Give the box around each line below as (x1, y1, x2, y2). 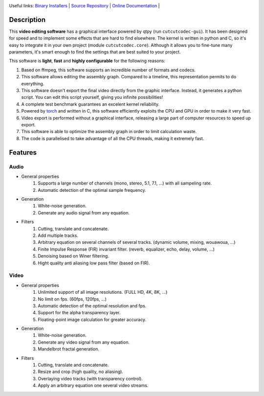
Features (9, 148, 37, 157)
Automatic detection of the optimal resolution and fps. (38, 303, 147, 308)
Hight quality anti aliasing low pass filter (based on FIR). (38, 260, 150, 266)
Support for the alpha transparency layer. (38, 310, 121, 316)
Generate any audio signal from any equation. (38, 210, 130, 215)
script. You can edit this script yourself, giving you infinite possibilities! (21, 94, 163, 100)
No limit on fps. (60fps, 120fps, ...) (38, 296, 107, 302)
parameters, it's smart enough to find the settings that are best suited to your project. (9, 49, 181, 55)
